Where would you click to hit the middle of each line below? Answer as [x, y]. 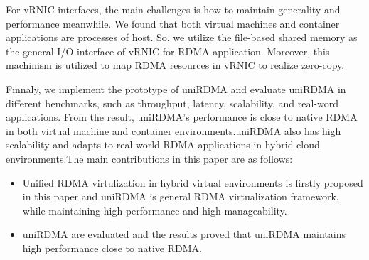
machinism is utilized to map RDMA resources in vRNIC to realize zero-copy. [175, 65]
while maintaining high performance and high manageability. [155, 210]
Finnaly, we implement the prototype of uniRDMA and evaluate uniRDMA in [176, 88]
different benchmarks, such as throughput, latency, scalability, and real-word [172, 103]
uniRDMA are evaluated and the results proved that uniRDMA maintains [184, 234]
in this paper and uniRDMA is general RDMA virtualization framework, [181, 196]
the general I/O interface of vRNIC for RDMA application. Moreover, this [168, 51]
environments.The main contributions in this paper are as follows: [149, 158]
